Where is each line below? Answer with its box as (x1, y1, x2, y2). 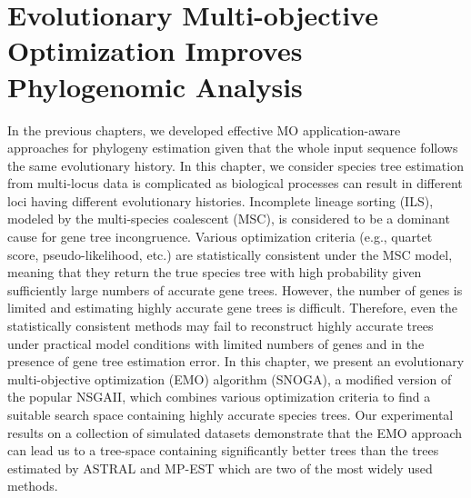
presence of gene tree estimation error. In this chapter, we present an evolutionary (7, 352, 465, 371)
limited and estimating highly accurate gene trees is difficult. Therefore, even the (7, 298, 458, 317)
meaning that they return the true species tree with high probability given (7, 263, 422, 282)
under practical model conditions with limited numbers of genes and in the (7, 334, 425, 353)
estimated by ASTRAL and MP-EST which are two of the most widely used (7, 458, 433, 477)
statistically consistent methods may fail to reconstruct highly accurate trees (7, 316, 434, 335)
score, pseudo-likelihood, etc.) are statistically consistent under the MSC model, (7, 244, 453, 264)
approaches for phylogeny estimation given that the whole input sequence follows (7, 138, 458, 157)
